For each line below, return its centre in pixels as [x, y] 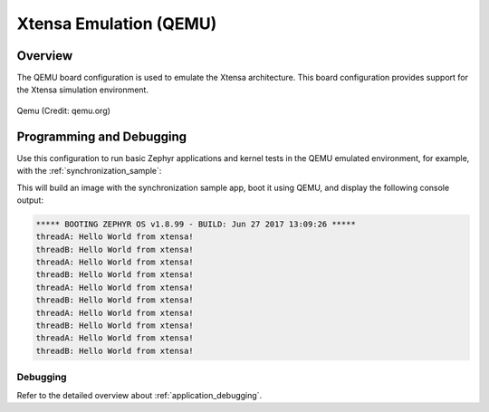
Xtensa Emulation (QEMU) [117, 24]
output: [30, 200]
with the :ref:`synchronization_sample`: [89, 171]
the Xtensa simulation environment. [83, 90]
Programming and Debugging [102, 136]
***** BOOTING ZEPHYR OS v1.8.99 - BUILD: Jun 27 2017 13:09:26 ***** [196, 224]
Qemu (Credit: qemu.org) [63, 110]
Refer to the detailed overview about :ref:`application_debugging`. [139, 395]
